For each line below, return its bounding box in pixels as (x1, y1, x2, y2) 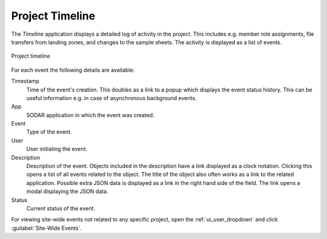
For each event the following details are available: (11, 66, 135, 73)
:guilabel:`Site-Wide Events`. (11, 224, 82, 232)
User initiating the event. (26, 146, 88, 153)
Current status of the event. (26, 204, 96, 212)
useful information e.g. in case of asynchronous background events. (26, 94, 197, 101)
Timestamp (11, 78, 39, 85)
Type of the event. (26, 128, 72, 136)
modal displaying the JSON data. (26, 188, 108, 195)
